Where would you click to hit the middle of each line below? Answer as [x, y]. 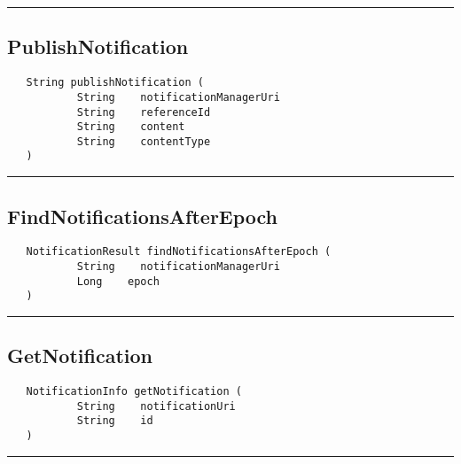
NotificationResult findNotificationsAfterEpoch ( [179, 252]
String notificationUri [156, 406]
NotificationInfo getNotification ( [134, 392]
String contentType [144, 141]
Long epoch [118, 281]
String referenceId [144, 112]
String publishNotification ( [115, 83]
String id [115, 421]
